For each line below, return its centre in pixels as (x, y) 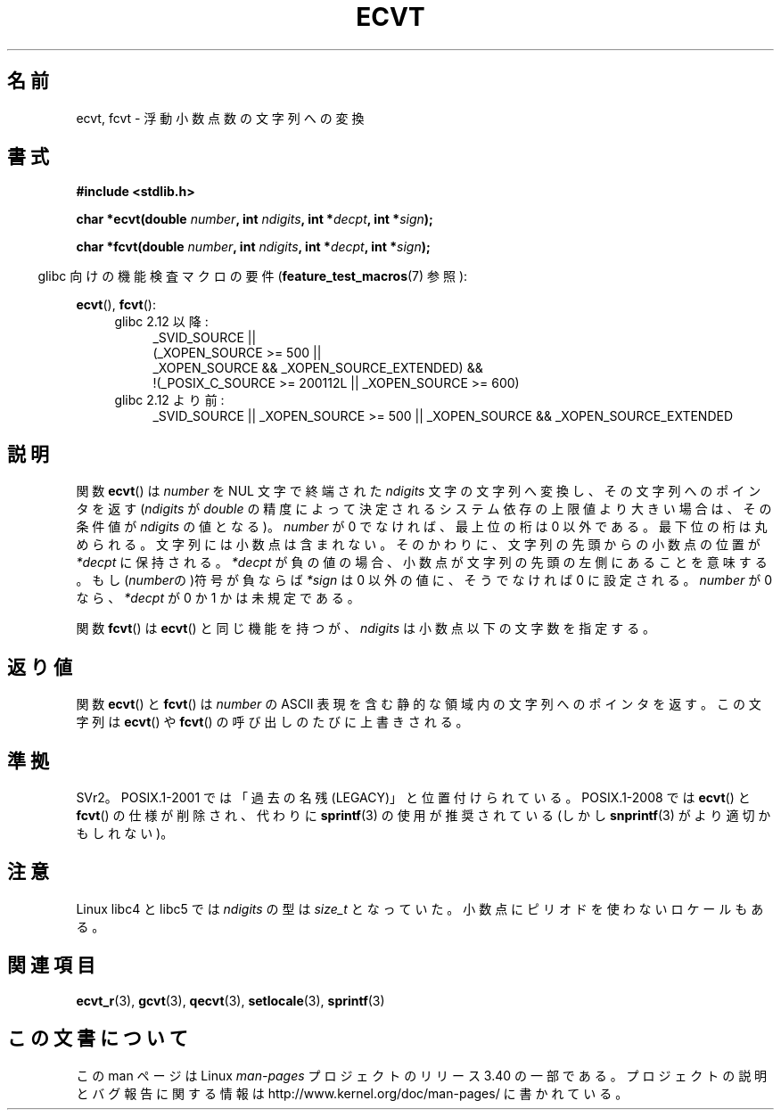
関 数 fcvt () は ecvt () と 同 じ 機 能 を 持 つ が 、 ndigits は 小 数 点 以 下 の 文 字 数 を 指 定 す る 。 (366, 628)
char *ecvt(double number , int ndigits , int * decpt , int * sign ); (255, 219)
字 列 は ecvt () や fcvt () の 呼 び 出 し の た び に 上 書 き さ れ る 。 (272, 722)
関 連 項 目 (51, 965)
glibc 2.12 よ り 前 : (169, 400)
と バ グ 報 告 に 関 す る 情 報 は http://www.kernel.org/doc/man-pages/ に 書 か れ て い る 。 (352, 1093)
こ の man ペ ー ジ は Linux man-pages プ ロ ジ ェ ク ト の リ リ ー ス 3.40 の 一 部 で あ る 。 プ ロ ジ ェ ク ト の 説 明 (422, 1075)
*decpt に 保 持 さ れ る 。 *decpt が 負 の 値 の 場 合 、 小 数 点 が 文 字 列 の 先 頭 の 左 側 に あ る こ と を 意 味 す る (422, 563)
